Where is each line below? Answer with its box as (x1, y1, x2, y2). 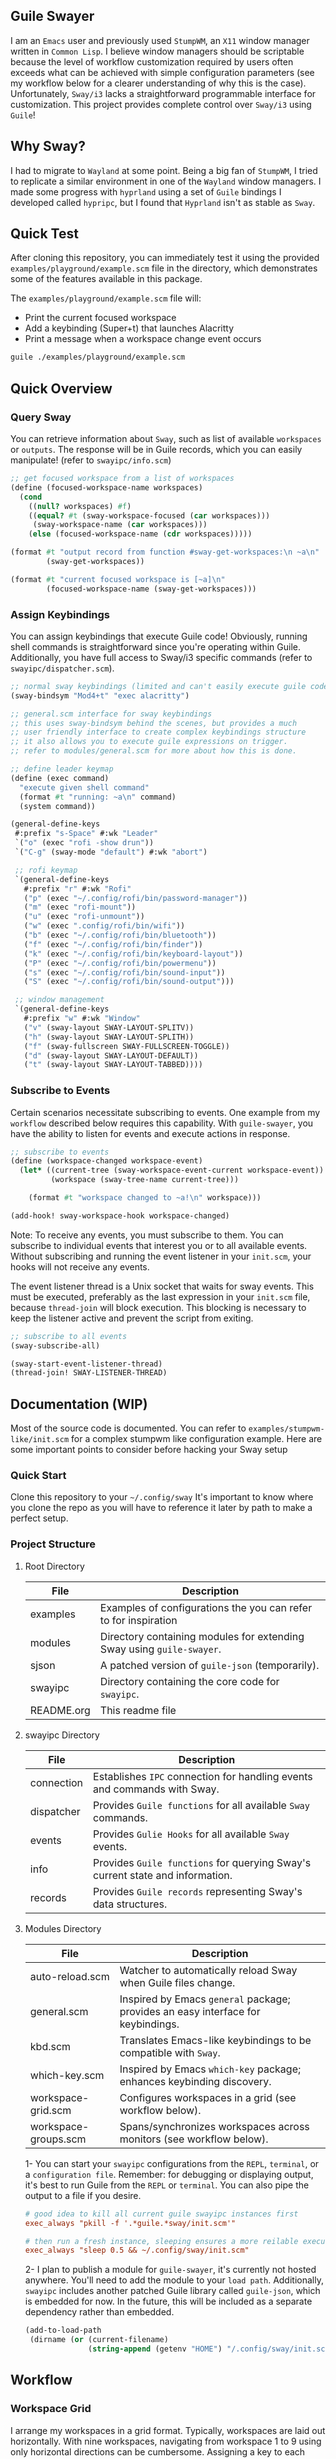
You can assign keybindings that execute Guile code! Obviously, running (10, 630, 308, 642)
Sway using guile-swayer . (99, 1642, 222, 1656)
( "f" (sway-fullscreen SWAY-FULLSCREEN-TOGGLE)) (23, 1041, 230, 1051)
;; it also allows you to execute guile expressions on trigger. (10, 737, 288, 747)
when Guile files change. (119, 1975, 236, 1989)
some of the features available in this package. (10, 273, 203, 285)
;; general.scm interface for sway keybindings (10, 709, 213, 719)
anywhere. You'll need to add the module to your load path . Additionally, (24, 2274, 324, 2286)
